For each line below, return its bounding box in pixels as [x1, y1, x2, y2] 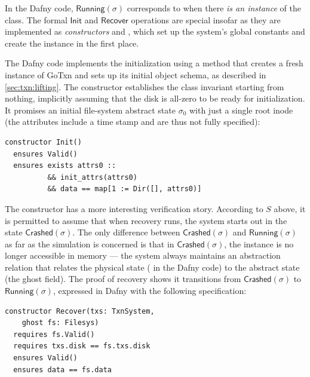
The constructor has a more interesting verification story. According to [5, 202, 263, 214]
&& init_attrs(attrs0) [47, 173, 137, 182]
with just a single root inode [189, 103, 293, 116]
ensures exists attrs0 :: [13, 161, 116, 170]
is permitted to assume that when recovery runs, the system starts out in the [5, 214, 287, 226]
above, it [274, 202, 306, 214]
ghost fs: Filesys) [22, 318, 99, 327]
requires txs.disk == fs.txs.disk [13, 342, 151, 351]
